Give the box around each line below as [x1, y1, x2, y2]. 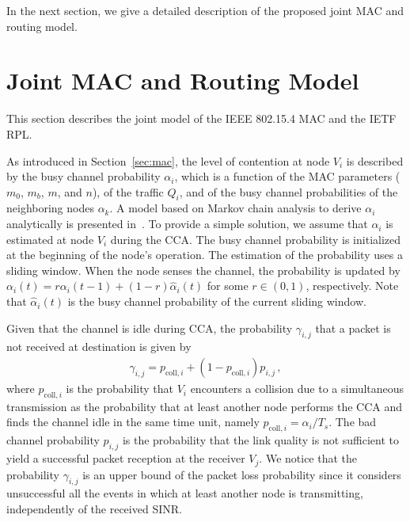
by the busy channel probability [6, 168, 161, 185]
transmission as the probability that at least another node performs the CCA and [6, 398, 403, 414]
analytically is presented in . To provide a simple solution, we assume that [6, 215, 368, 232]
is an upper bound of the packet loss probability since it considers [82, 466, 401, 482]
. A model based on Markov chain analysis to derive [109, 200, 362, 216]
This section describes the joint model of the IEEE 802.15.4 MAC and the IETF [6, 110, 397, 127]
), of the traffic [92, 183, 164, 200]
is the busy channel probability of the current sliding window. [67, 293, 366, 310]
